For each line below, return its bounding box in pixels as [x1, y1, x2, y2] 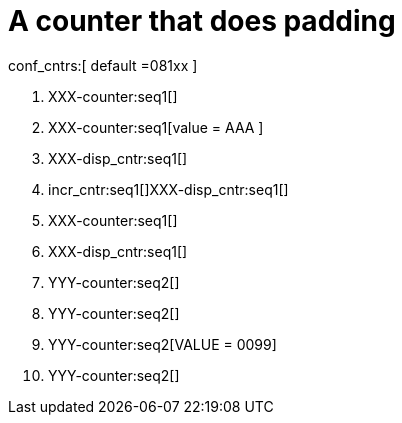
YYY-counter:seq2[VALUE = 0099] [48, 335, 277, 353]
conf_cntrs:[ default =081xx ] [8, 56, 198, 74]
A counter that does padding [8, 4, 396, 38]
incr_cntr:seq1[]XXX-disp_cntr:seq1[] [48, 180, 289, 198]
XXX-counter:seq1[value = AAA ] [48, 118, 264, 136]
